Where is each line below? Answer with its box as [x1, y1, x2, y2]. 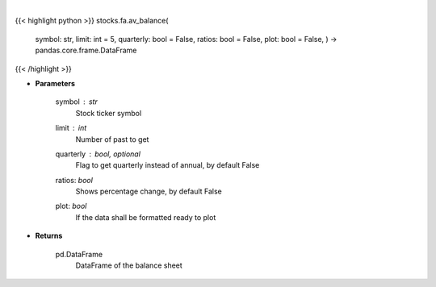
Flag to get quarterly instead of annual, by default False [75, 160, 260, 170]
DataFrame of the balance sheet [75, 260, 183, 270]
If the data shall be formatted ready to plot [75, 212, 216, 222]
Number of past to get [75, 134, 149, 144]
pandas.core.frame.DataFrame [35, 45, 137, 56]
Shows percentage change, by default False [75, 186, 222, 197]
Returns [35, 231, 63, 241]
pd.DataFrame [55, 249, 103, 259]
